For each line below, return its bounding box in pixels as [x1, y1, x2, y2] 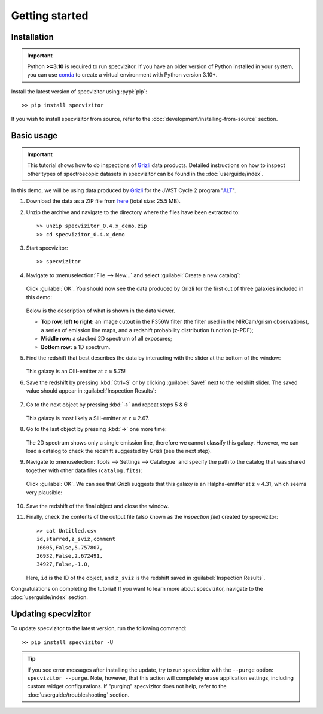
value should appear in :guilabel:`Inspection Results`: [26, 387, 157, 394]
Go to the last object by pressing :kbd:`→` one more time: [26, 426, 167, 433]
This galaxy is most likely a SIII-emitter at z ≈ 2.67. [26, 414, 150, 421]
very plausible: [26, 488, 63, 496]
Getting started [11, 9, 89, 22]
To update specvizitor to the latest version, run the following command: [11, 625, 187, 632]
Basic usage [11, 130, 58, 141]
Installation [11, 32, 54, 42]
